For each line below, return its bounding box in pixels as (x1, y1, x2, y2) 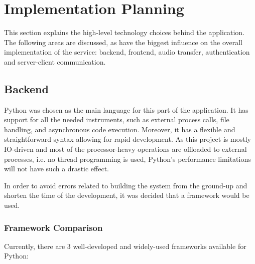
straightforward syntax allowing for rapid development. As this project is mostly (4, 134, 251, 144)
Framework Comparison (4, 221, 103, 233)
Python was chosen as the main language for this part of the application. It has (4, 104, 248, 115)
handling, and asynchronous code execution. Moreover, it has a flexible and (4, 124, 235, 134)
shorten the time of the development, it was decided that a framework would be (4, 190, 249, 200)
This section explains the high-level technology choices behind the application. (4, 27, 245, 38)
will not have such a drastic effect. (4, 163, 109, 174)
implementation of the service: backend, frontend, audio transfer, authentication (4, 47, 250, 57)
